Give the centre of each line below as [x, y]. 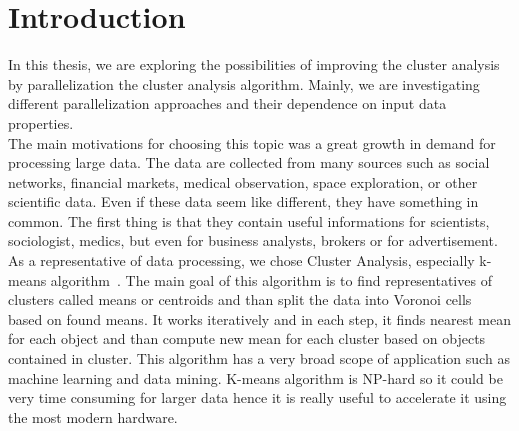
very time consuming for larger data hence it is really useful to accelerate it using [257, 397]
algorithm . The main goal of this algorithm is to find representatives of [271, 279]
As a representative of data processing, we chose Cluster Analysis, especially [241, 260]
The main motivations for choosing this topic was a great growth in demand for [252, 142]
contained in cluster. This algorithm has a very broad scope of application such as [259, 358]
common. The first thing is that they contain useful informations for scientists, [249, 220]
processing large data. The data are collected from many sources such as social [249, 162]
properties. [41, 122]
